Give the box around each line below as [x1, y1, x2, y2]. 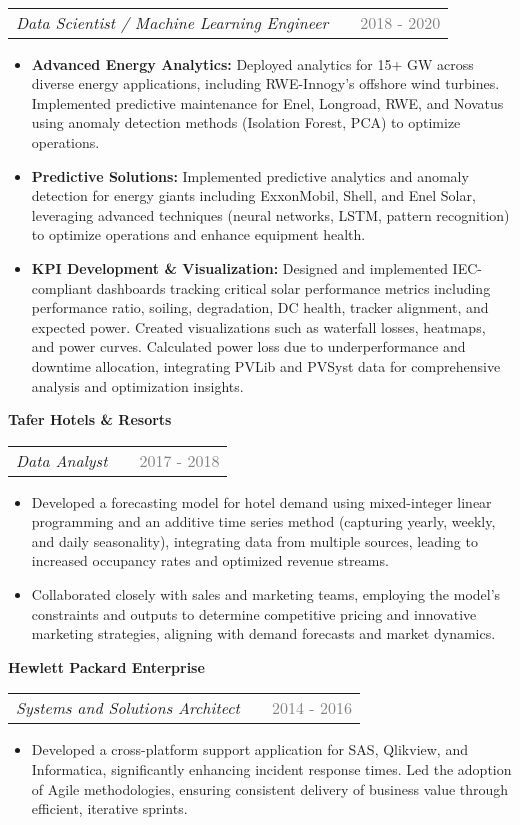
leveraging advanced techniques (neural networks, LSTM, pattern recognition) [31, 204, 510, 225]
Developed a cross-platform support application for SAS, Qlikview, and [31, 739, 468, 760]
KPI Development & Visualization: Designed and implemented [31, 257, 448, 278]
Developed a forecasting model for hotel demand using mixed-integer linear [31, 491, 492, 512]
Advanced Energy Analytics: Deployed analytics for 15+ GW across [31, 53, 474, 74]
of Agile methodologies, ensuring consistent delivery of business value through [31, 778, 509, 799]
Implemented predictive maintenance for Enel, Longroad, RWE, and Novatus [31, 92, 504, 113]
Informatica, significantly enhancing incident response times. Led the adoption [31, 759, 512, 780]
